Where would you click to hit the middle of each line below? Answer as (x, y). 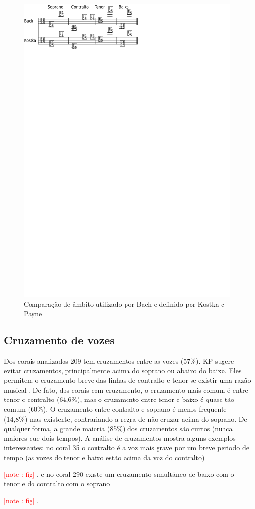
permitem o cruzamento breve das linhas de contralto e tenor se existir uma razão (127, 380)
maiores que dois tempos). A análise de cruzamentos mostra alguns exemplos (120, 438)
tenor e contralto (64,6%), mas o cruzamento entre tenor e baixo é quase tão (119, 399)
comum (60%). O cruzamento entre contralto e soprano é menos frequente (115, 409)
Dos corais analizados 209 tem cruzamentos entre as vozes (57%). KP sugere (119, 360)
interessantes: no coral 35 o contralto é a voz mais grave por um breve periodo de (127, 448)
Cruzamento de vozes (59, 340)
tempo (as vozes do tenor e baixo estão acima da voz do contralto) (104, 457)
